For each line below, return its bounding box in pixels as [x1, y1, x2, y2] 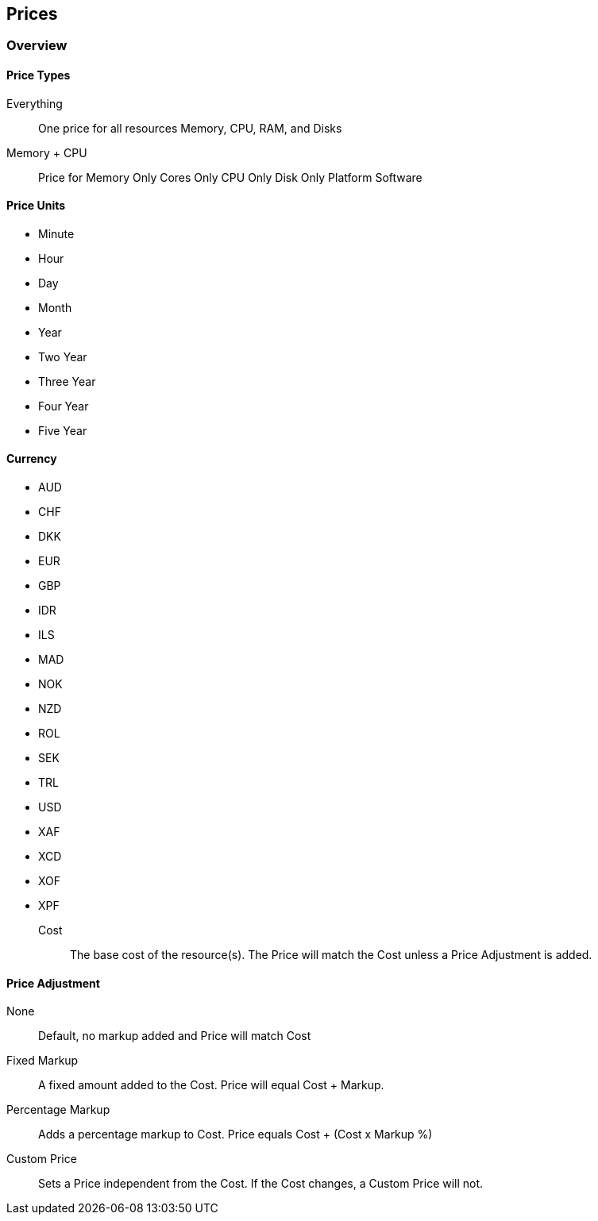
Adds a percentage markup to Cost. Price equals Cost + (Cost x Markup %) [38, 1127, 433, 1142]
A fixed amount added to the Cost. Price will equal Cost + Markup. [38, 1078, 384, 1092]
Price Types [6, 68, 71, 83]
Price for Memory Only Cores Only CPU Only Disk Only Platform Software [38, 170, 422, 184]
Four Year [38, 399, 89, 413]
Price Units [6, 198, 66, 213]
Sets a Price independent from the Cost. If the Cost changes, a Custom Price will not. [38, 1177, 484, 1191]
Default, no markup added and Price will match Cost [38, 1029, 311, 1043]
